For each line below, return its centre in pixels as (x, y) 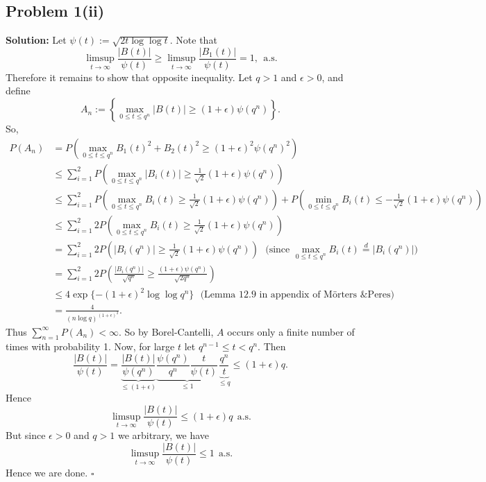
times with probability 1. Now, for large (90, 346)
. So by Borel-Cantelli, (166, 331)
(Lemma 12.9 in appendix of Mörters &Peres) (298, 295)
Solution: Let (36, 40)
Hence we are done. (47, 472)
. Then (272, 346)
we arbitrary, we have (164, 435)
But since (26, 435)
